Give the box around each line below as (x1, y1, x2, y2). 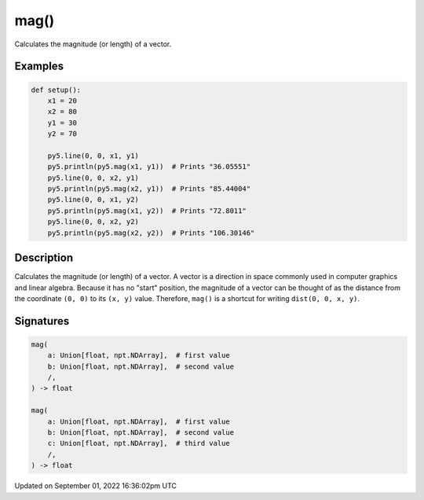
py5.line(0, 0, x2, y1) (47, 173, 139, 182)
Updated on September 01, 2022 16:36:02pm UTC (14, 481, 177, 491)
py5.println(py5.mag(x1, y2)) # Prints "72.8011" (47, 206, 247, 215)
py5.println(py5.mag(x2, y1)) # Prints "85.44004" (47, 185, 251, 193)
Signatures (14, 314, 70, 328)
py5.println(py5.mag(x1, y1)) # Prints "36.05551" (47, 162, 251, 171)
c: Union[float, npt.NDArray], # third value (47, 439, 231, 448)
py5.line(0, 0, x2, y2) (47, 217, 139, 226)
